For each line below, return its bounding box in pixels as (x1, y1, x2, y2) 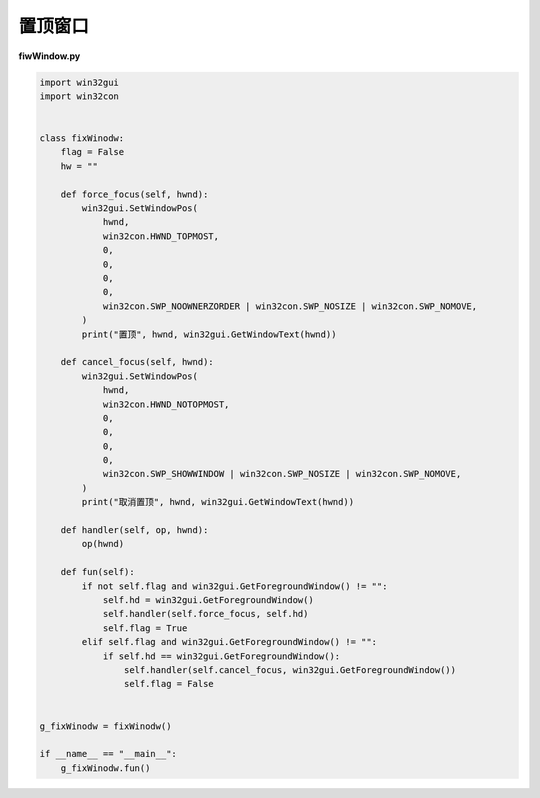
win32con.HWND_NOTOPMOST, (102, 398, 230, 410)
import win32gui (39, 76, 120, 88)
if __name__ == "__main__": (39, 748, 177, 760)
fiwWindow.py (18, 50, 81, 62)
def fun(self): (60, 566, 135, 578)
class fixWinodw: (39, 133, 125, 144)
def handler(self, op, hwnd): (60, 525, 209, 536)
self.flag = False (123, 678, 214, 690)
